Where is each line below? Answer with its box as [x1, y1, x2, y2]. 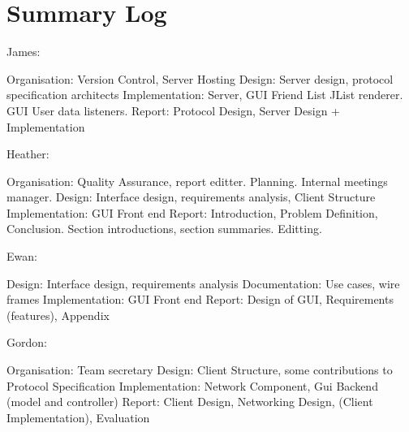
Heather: [6, 145, 50, 162]
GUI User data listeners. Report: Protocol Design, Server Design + [6, 102, 340, 119]
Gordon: [6, 334, 47, 351]
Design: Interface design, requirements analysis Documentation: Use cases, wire [6, 274, 400, 292]
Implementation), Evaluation [6, 408, 150, 426]
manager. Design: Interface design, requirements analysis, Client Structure [6, 188, 376, 205]
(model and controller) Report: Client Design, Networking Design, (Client [6, 393, 373, 410]
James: [6, 43, 41, 60]
